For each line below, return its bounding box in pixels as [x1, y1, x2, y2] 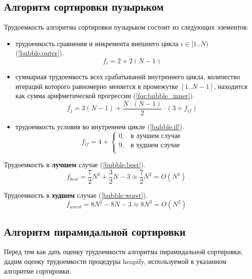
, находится [214, 81, 248, 91]
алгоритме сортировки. [4, 265, 72, 276]
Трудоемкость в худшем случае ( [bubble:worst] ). [4, 190, 148, 200]
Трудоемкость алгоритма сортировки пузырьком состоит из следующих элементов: [4, 22, 249, 32]
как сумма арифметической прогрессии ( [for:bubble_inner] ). [15, 90, 195, 101]
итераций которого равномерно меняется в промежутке [15, 81, 178, 91]
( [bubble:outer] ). [15, 48, 64, 58]
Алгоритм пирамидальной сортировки [4, 224, 186, 239]
